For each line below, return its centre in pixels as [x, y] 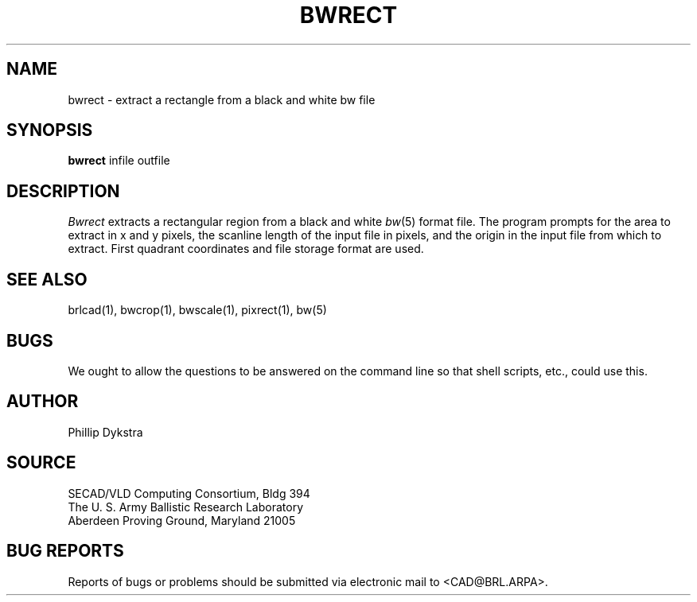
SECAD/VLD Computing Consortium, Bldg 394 [189, 493]
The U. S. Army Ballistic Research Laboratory [186, 507]
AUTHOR [43, 402]
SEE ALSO [47, 279]
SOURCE [41, 463]
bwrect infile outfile [119, 161]
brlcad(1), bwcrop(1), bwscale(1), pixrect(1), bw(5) [197, 310]
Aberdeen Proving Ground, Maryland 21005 [182, 520]
